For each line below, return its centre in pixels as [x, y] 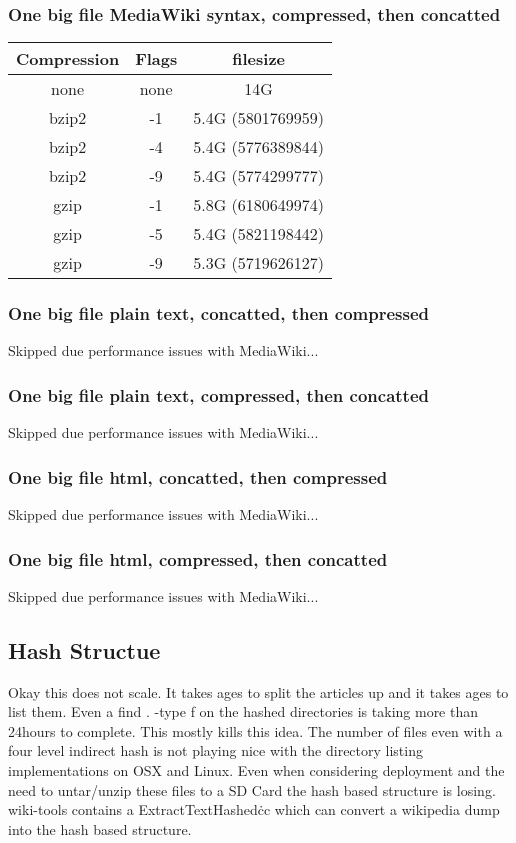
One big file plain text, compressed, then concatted [219, 394]
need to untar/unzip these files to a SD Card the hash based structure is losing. [252, 789]
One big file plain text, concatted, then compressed [219, 313]
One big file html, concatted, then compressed [198, 476]
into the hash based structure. [100, 828]
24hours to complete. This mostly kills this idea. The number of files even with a [255, 730]
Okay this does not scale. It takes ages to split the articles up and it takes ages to [258, 691]
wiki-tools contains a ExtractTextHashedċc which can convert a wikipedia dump [254, 809]
